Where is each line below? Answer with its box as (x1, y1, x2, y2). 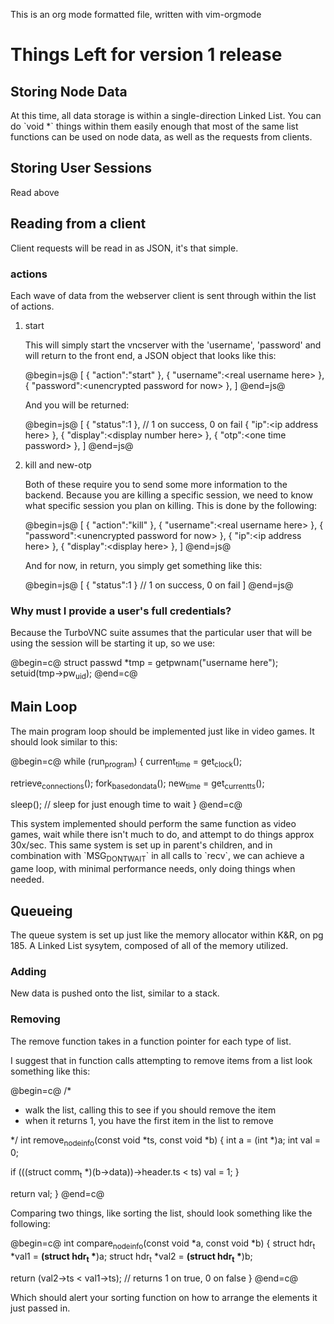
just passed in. (10, 1302, 71, 1314)
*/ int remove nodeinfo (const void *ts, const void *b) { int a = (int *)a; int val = (10, 1134, 322, 1148)
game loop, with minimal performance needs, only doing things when (10, 863, 296, 875)
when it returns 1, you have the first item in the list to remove (24, 1114, 274, 1126)
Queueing (10, 902, 73, 919)
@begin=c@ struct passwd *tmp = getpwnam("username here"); (10, 657, 279, 669)
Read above (10, 186, 60, 198)
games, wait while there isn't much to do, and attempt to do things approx (10, 829, 315, 841)
